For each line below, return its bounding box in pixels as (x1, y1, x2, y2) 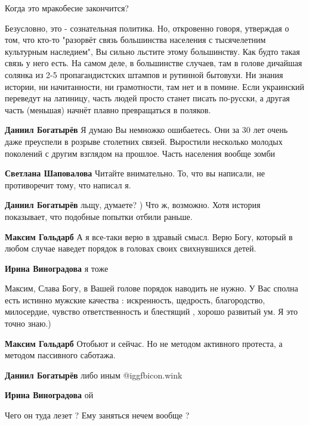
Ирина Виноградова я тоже (5, 262, 109, 274)
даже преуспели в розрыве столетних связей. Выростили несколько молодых (5, 135, 283, 147)
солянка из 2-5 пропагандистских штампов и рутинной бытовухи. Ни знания (5, 68, 283, 80)
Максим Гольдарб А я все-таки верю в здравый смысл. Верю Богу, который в (5, 230, 293, 243)
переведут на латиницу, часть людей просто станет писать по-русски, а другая (5, 92, 290, 104)
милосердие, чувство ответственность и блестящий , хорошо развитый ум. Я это (5, 305, 298, 318)
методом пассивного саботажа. (5, 349, 116, 361)
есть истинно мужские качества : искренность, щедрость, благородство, (5, 293, 265, 306)
